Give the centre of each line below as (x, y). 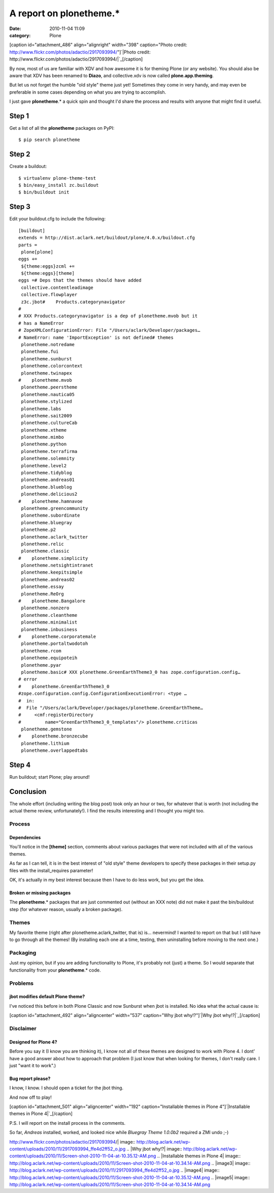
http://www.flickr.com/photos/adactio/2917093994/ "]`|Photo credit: (80, 52)
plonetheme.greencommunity (55, 508)
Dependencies (25, 838)
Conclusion (28, 791)
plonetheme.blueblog (46, 487)
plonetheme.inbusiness (49, 629)
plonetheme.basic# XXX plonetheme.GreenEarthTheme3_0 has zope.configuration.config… (131, 672)
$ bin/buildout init (44, 192)
